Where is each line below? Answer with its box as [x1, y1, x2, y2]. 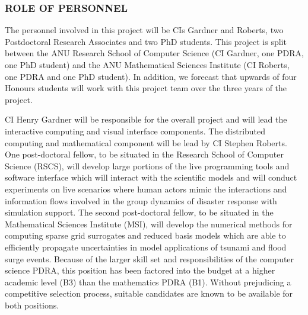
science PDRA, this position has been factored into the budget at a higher [5, 264, 275, 277]
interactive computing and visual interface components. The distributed [5, 124, 266, 137]
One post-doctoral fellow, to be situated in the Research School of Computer [5, 148, 284, 160]
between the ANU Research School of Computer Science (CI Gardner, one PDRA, [5, 47, 304, 59]
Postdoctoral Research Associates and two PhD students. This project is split [5, 35, 287, 47]
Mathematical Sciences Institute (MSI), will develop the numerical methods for [5, 217, 293, 230]
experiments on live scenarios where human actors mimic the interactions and [5, 182, 287, 195]
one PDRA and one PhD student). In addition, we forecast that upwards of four [5, 70, 297, 82]
